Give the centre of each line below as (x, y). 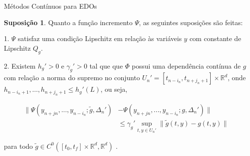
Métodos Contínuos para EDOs (50, 6)
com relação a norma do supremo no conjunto (72, 78)
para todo (18, 146)
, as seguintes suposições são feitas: (191, 22)
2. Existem (20, 65)
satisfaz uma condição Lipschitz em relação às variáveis (100, 38)
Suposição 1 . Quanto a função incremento (68, 22)
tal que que (106, 65)
